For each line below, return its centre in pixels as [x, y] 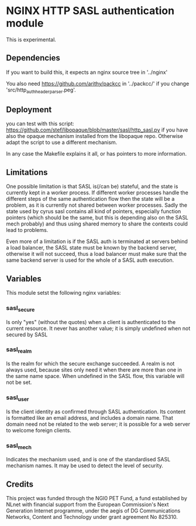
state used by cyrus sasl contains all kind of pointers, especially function [94, 211]
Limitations [27, 172]
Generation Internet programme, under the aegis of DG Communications [93, 511]
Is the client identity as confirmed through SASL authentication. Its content [96, 412]
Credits [20, 484]
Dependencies [33, 58]
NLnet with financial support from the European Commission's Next [87, 505]
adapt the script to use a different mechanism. [62, 143]
